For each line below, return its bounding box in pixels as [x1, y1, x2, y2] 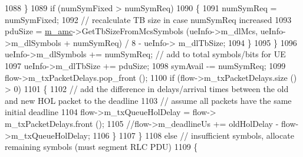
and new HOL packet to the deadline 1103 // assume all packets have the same [5, 94, 292, 106]
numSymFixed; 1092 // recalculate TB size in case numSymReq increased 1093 [5, 13, 292, 25]
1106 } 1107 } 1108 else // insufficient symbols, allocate [93, 129, 294, 141]
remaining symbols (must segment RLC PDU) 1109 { [5, 140, 198, 153]
